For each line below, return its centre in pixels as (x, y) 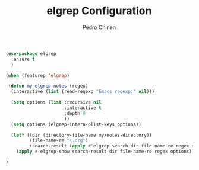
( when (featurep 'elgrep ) (37, 75)
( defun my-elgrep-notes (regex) (48, 86)
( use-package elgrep (31, 54)
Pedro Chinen (99, 27)
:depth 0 (75, 113)
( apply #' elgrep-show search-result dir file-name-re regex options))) (107, 152)
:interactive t (83, 108)
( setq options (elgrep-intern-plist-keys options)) (76, 124)
